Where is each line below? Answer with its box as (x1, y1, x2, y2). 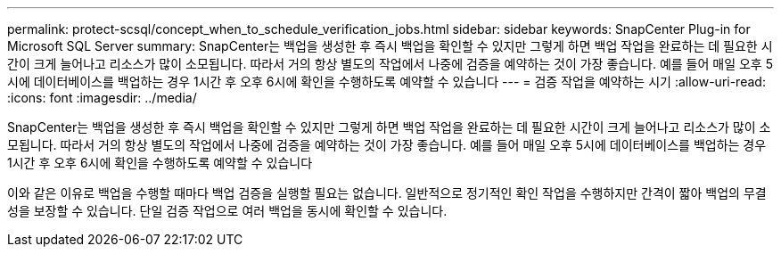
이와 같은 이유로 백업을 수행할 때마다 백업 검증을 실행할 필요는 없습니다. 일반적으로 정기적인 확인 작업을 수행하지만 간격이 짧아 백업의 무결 (7, 185, 767, 201)
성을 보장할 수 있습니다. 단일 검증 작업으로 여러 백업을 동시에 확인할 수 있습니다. (7, 203, 448, 218)
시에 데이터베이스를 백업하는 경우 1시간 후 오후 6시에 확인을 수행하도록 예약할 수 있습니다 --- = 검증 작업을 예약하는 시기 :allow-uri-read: (7, 74, 766, 89)
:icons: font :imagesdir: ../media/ (7, 90, 197, 105)
